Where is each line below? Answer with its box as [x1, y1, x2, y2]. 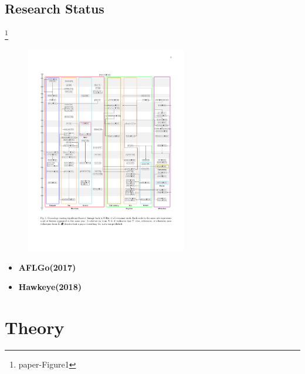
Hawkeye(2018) [18, 281, 82, 293]
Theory [5, 315, 65, 339]
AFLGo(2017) [18, 261, 76, 273]
